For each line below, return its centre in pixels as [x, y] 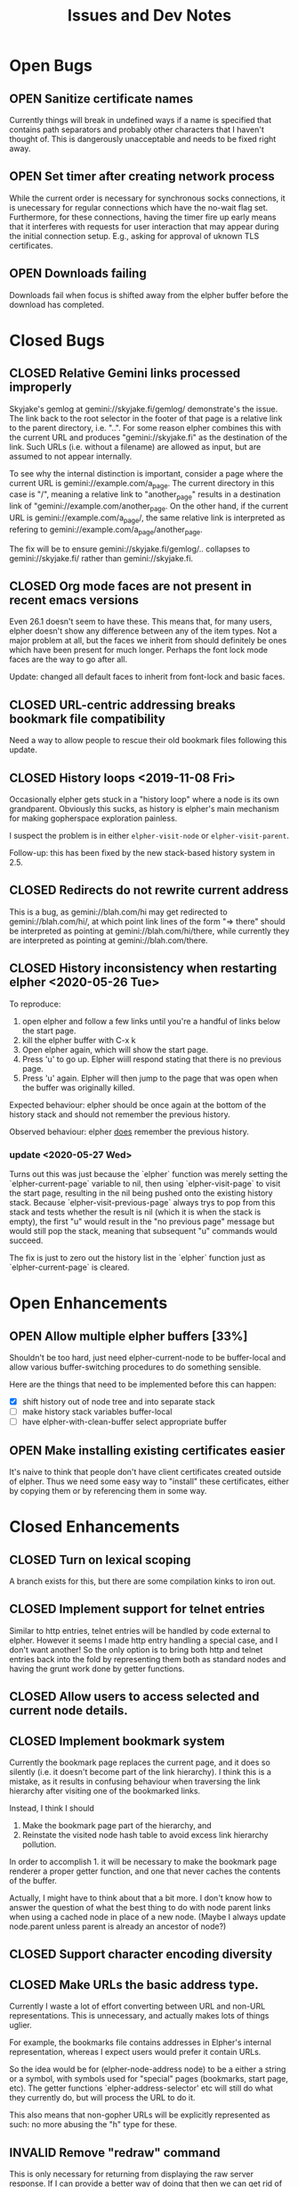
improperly [41, 388]
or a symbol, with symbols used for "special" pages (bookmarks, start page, [149, 2079]
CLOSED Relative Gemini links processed [125, 373]
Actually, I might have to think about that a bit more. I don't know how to [141, 1898]
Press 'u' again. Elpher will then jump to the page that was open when [150, 1078]
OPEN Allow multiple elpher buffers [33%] [129, 1336]
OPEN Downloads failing [78, 273]
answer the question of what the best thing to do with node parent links [140, 1907]
